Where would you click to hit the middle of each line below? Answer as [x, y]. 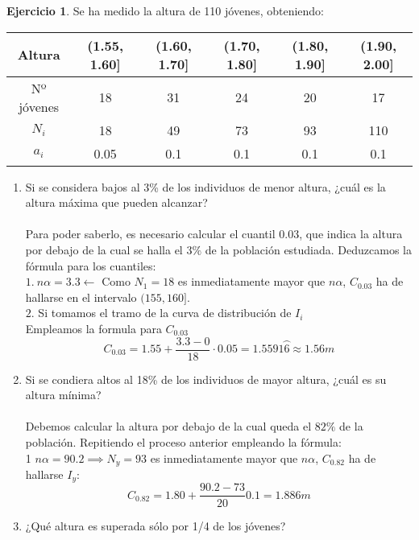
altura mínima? [63, 395]
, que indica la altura [351, 234]
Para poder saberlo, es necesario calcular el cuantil [150, 234]
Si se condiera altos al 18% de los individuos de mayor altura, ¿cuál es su [206, 379]
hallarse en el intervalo [81, 297]
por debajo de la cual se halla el [104, 249]
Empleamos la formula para [93, 328]
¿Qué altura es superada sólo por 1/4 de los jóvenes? [156, 525]
